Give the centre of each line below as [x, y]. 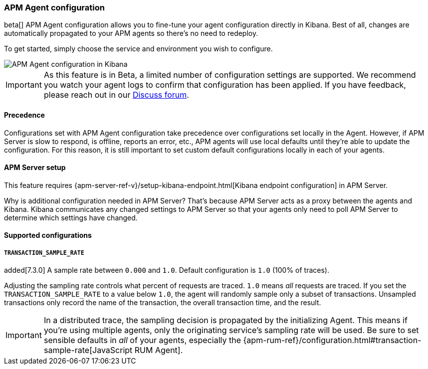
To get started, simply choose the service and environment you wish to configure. [138, 49]
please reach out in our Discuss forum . [116, 95]
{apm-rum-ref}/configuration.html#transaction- [332, 340]
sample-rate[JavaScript [88, 350]
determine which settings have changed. [71, 217]
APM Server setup [35, 168]
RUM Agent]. [159, 350]
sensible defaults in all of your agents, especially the [142, 340]
